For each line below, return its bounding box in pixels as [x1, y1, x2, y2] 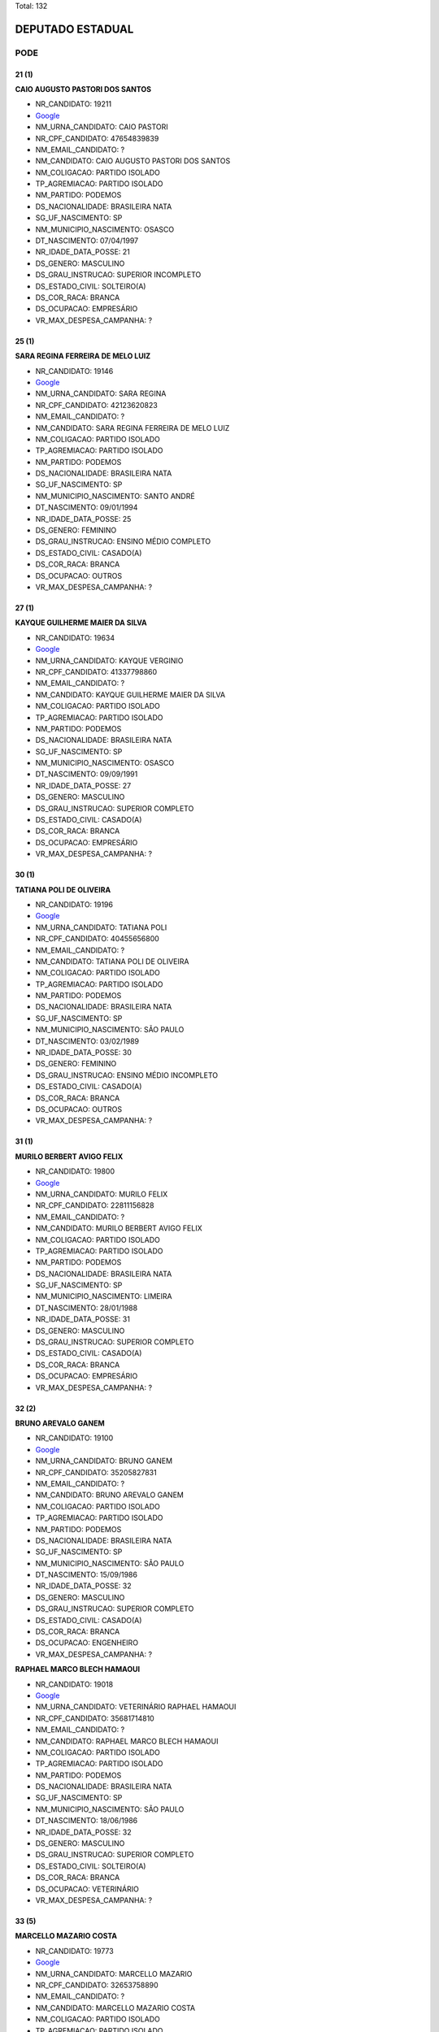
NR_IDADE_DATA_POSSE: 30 [35, 1048, 132, 1057]
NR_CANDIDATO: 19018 [35, 1679, 114, 1689]
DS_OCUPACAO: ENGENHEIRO [35, 1638, 138, 1648]
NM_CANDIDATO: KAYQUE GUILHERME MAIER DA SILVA [35, 689, 226, 699]
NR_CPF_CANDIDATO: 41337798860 [35, 666, 158, 676]
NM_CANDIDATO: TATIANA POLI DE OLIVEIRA [35, 956, 189, 966]
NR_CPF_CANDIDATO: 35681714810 [35, 1713, 154, 1723]
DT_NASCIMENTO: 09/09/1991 [35, 769, 138, 779]
